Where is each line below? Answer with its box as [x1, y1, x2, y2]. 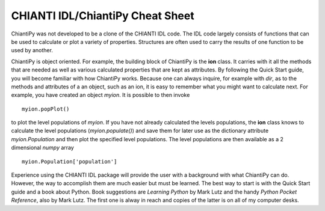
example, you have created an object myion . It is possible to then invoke [11, 91, 190, 99]
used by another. [11, 47, 54, 54]
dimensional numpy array [11, 144, 75, 151]
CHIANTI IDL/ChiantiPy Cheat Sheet [11, 9, 195, 22]
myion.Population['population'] [22, 158, 117, 165]
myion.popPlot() [22, 105, 70, 112]
